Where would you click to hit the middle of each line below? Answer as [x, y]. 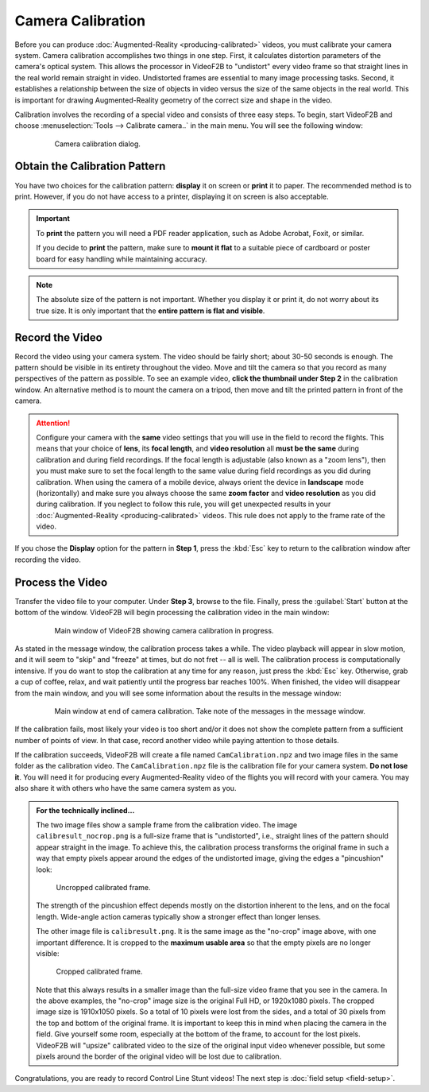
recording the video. [48, 560]
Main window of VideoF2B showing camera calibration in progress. [164, 630]
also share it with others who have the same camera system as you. [126, 788]
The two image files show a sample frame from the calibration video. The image [167, 825]
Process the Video [61, 582]
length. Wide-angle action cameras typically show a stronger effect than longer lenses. [179, 916]
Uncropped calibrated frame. [103, 887]
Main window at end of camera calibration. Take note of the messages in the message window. [210, 711]
